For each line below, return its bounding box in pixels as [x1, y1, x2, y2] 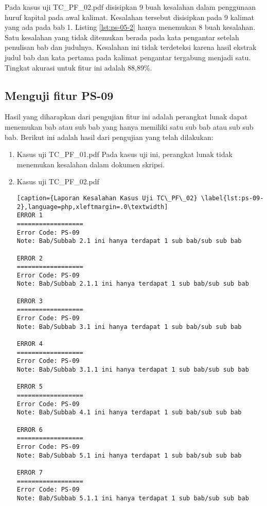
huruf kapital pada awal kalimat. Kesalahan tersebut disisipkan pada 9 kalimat [5, 11, 254, 22]
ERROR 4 [16, 340, 43, 348]
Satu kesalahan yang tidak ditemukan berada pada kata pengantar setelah [5, 31, 239, 42]
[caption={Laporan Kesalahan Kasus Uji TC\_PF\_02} [16, 194, 198, 202]
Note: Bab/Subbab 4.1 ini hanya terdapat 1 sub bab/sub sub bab [16, 409, 242, 416]
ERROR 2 [16, 254, 43, 262]
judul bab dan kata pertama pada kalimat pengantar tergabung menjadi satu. [5, 51, 251, 62]
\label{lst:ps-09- [201, 194, 264, 202]
